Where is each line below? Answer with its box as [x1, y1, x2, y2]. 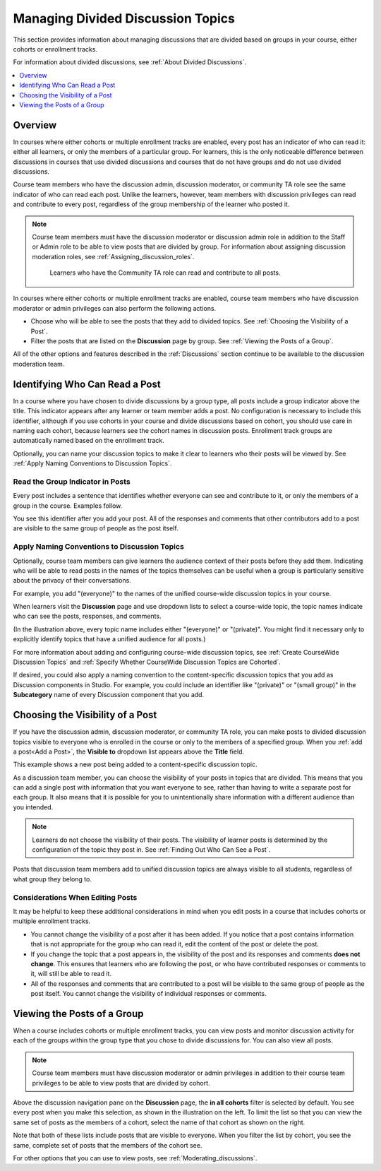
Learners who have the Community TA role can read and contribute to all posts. [49, 268, 281, 277]
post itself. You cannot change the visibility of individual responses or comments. [30, 989, 267, 998]
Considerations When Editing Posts [13, 892, 138, 902]
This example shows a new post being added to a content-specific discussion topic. [13, 760, 258, 769]
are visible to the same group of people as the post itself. [13, 524, 179, 533]
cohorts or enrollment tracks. [13, 44, 98, 53]
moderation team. [13, 359, 65, 368]
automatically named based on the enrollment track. [13, 436, 165, 445]
